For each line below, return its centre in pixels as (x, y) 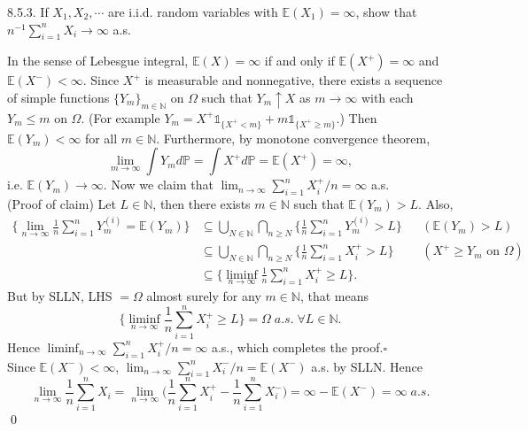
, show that (386, 12)
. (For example (120, 117)
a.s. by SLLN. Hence (367, 366)
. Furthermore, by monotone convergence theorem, (293, 138)
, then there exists (202, 203)
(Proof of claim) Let (62, 203)
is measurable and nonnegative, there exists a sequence (294, 80)
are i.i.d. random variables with (193, 12)
